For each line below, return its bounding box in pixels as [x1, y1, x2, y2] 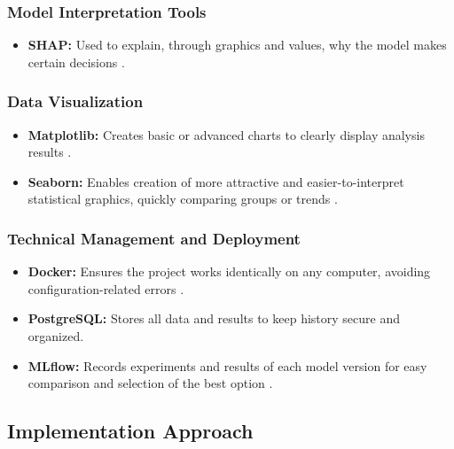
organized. [27, 327, 84, 344]
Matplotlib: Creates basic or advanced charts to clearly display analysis [27, 125, 425, 143]
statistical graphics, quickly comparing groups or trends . [27, 190, 338, 208]
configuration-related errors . [27, 279, 184, 298]
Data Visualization [7, 90, 144, 112]
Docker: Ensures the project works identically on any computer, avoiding [27, 262, 431, 281]
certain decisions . [27, 52, 125, 71]
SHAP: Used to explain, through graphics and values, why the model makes [27, 35, 447, 54]
